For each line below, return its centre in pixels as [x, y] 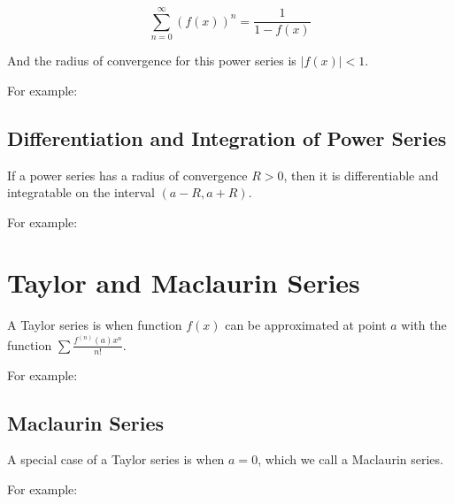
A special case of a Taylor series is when [116, 459]
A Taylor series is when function [95, 325]
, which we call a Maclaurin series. [350, 459]
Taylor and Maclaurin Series [184, 283]
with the [424, 325]
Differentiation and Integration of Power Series [227, 137]
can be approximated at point [306, 325]
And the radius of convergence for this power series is [152, 61]
